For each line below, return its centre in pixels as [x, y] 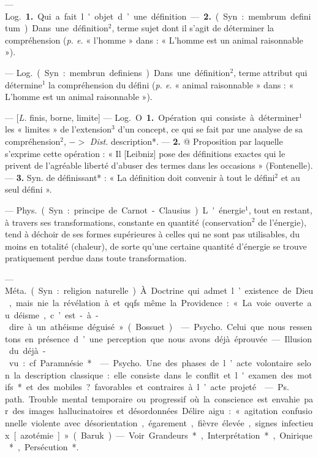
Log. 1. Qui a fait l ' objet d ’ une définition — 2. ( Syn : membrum [146, 16]
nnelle [16, 423]
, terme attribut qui [271, 72]
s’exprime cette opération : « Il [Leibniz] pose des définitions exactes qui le [145, 153]
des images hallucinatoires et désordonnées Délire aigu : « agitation [145, 411]
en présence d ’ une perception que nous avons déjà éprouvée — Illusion [168, 338]
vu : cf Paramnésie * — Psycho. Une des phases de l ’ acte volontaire [151, 363]
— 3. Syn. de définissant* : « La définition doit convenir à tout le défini [140, 177]
